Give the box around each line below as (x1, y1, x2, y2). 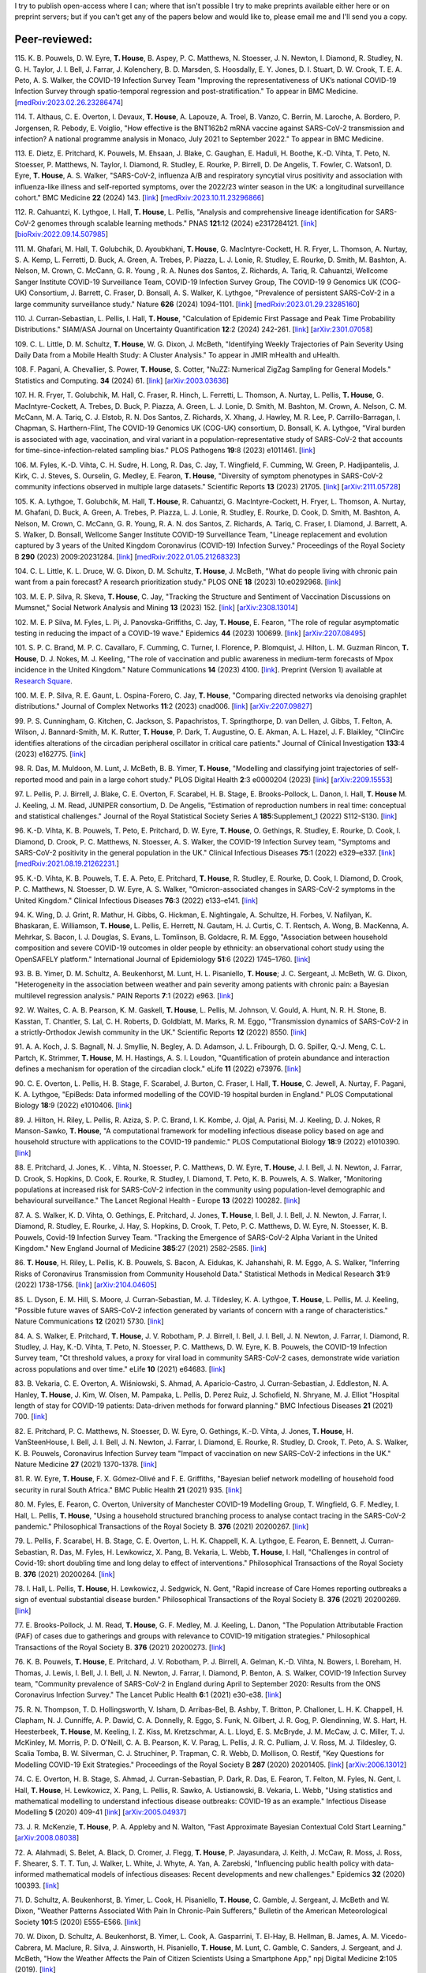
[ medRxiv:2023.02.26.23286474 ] (14, 97, 124, 107)
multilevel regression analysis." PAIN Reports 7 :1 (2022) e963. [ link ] (14, 990, 234, 1000)
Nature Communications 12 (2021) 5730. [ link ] (14, 1316, 165, 1326)
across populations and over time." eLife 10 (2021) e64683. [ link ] (14, 1364, 226, 1373)
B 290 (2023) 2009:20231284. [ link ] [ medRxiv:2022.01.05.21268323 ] (14, 552, 241, 561)
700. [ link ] (14, 1412, 47, 1421)
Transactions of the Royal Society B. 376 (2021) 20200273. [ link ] (14, 1642, 226, 1652)
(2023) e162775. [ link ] (14, 749, 87, 758)
